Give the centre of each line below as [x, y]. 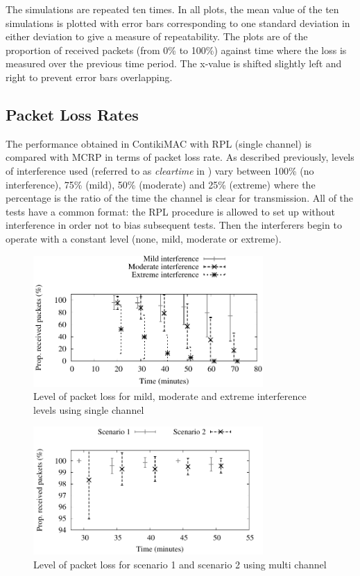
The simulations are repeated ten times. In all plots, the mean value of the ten [172, 9]
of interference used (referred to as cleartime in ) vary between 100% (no [160, 170]
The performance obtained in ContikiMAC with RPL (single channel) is [159, 143]
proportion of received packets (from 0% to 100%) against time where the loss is [176, 50]
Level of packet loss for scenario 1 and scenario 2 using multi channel [180, 564]
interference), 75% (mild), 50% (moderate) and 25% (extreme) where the [161, 184]
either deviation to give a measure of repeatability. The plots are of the [157, 36]
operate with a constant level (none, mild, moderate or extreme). [144, 238]
